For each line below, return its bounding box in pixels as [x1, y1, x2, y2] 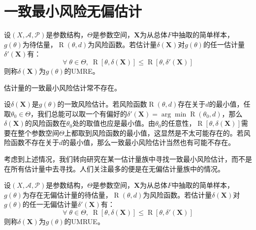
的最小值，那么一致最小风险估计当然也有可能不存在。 [63, 137, 235, 147]
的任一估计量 [203, 39, 245, 49]
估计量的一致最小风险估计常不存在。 [4, 82, 121, 92]
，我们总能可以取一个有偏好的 [31, 108, 128, 118]
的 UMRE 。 [64, 65, 99, 76]
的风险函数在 [25, 118, 66, 128]
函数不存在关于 [10, 137, 59, 147]
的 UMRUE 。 [64, 216, 104, 227]
